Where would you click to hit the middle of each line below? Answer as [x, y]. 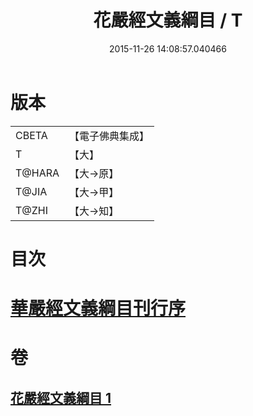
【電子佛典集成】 [109, 136]
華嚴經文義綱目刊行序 [98, 308]
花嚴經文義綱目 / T [168, 20]
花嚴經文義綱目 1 [61, 397]
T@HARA [37, 173]
